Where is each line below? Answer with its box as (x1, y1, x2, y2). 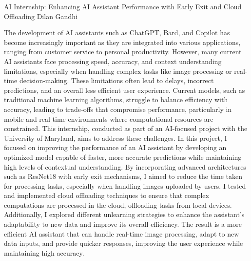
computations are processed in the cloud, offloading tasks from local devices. (4, 199, 232, 210)
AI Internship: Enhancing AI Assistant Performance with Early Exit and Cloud (4, 1, 242, 11)
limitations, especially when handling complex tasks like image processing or (4, 65, 232, 76)
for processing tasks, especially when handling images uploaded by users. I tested (4, 180, 246, 191)
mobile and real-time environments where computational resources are (4, 113, 213, 124)
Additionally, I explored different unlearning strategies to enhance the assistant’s (4, 209, 245, 219)
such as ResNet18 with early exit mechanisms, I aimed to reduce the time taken (4, 171, 243, 181)
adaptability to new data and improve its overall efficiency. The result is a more (4, 219, 242, 229)
